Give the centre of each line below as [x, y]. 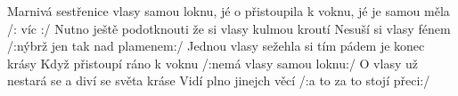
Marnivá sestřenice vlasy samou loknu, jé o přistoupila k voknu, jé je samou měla [229, 11]
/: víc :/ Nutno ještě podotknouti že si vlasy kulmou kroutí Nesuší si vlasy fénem [229, 28]
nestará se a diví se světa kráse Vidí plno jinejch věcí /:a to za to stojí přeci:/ [219, 80]
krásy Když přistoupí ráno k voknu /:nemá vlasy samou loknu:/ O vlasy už [213, 63]
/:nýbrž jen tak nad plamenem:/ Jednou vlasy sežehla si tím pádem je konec [216, 46]
